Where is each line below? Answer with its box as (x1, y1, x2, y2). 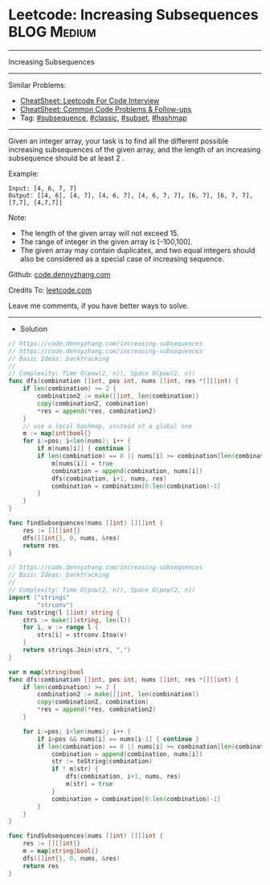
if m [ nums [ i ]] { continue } (37, 445, 131, 453)
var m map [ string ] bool (8, 667, 84, 676)
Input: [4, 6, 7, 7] (8, 184, 78, 193)
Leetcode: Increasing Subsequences (8, 6, 259, 24)
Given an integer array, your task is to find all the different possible (8, 135, 229, 146)
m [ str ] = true (65, 780, 113, 788)
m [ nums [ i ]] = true (51, 459, 113, 467)
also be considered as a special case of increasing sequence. (19, 254, 225, 264)
